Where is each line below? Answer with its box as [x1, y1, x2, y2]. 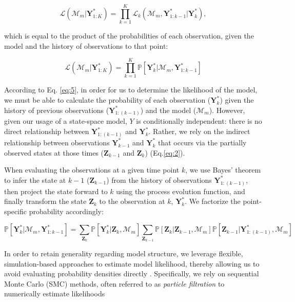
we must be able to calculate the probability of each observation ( [4, 95, 211, 105]
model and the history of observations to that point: [4, 40, 168, 51]
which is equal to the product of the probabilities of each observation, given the [4, 30, 254, 41]
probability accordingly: [29, 205, 104, 216]
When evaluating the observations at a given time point [4, 164, 180, 175]
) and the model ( [140, 104, 196, 115]
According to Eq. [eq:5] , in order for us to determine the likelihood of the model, [4, 84, 258, 95]
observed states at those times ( [4, 147, 104, 158]
